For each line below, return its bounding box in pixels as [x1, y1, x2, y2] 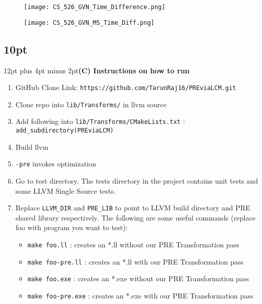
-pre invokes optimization [15, 158, 96, 169]
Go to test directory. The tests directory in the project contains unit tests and [15, 175, 258, 186]
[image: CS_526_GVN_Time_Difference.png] [24, 4, 166, 11]
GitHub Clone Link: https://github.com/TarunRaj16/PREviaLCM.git [15, 82, 236, 93]
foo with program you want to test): [15, 222, 128, 233]
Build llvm [15, 141, 49, 152]
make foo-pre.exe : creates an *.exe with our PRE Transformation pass [27, 290, 253, 300]
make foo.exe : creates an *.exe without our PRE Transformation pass [27, 273, 249, 284]
